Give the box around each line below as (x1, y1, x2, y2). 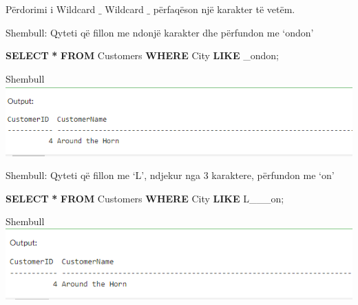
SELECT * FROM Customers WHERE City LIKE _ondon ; (6, 48, 279, 63)
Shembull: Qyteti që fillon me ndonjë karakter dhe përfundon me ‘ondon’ (6, 25, 314, 39)
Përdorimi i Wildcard (6, 2, 96, 16)
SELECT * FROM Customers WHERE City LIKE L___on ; (6, 191, 284, 205)
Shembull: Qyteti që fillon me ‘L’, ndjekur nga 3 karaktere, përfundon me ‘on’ (6, 168, 335, 182)
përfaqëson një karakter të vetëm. (153, 2, 295, 16)
